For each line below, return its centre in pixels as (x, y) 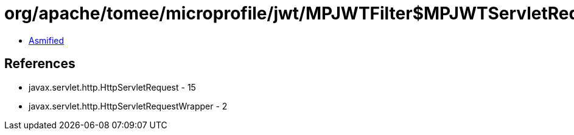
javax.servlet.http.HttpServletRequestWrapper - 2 (128, 106)
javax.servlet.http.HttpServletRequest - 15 (112, 87)
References (40, 64)
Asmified (47, 40)
